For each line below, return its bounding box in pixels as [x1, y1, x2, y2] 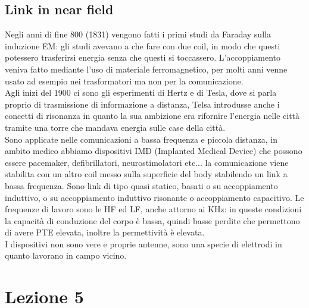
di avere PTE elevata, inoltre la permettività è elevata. [5, 226, 205, 238]
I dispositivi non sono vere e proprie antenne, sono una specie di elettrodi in [5, 237, 282, 250]
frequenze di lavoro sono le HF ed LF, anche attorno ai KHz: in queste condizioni [5, 203, 302, 215]
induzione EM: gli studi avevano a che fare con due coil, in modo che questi [5, 39, 280, 52]
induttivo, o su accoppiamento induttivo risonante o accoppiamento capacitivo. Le [5, 191, 304, 203]
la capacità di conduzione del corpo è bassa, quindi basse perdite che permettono [5, 214, 300, 227]
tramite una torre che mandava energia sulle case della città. [5, 121, 226, 133]
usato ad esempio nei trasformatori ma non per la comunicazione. [5, 74, 244, 87]
